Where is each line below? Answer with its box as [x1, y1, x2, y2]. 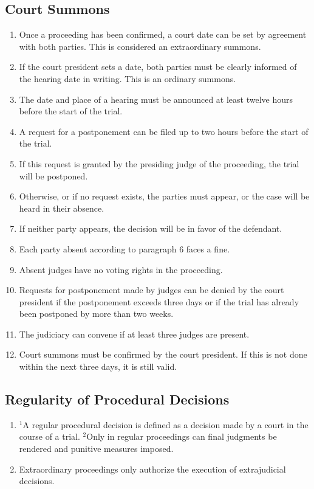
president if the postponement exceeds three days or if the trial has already [19, 295, 299, 308]
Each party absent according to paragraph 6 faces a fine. [19, 242, 230, 255]
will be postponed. [19, 169, 88, 182]
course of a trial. [19, 430, 80, 443]
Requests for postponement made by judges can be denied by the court [19, 283, 284, 296]
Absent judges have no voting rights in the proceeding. [19, 263, 223, 276]
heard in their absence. [19, 201, 104, 214]
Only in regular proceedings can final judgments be [86, 430, 277, 443]
